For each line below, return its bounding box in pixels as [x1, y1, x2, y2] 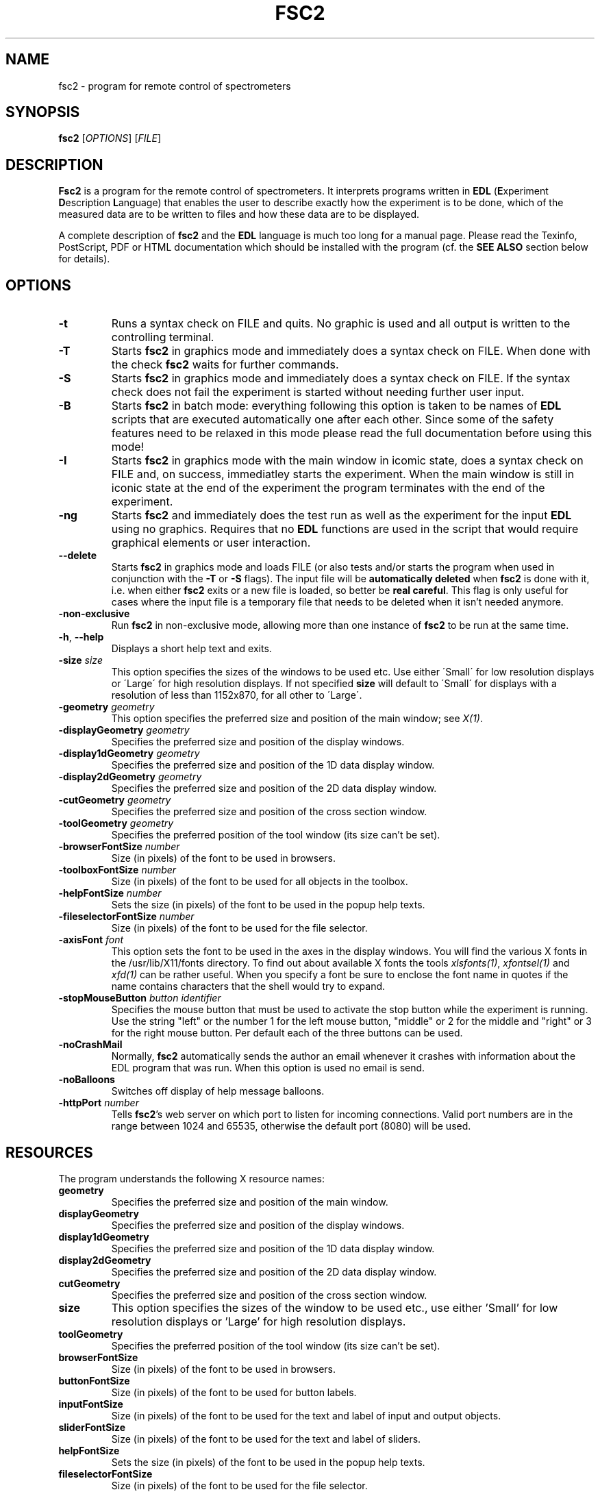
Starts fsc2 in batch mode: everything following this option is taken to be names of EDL [111, 399, 562, 413]
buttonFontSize [58, 1374, 130, 1387]
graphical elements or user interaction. [111, 536, 311, 550]
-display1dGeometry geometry [58, 747, 200, 760]
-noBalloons [58, 1073, 115, 1086]
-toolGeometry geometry [58, 817, 174, 830]
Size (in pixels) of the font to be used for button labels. [111, 1386, 357, 1398]
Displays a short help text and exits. [111, 643, 272, 655]
